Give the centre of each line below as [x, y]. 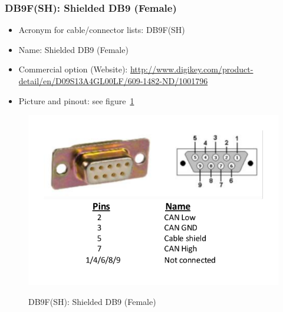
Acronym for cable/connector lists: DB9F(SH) [102, 30]
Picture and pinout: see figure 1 [76, 100]
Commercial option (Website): [73, 69]
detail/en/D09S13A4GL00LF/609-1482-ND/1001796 [113, 81]
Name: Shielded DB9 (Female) [73, 49]
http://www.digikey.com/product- [192, 69]
